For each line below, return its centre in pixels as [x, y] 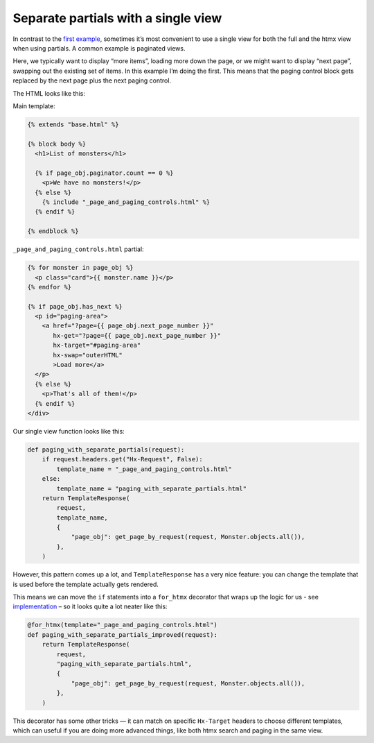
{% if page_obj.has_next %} [75, 306]
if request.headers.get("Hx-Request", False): [123, 459]
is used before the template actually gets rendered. [86, 584]
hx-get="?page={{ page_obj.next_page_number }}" [137, 335]
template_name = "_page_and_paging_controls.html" [144, 469]
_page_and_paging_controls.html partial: [79, 249]
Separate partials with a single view [117, 18]
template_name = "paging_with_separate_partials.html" [152, 488]
